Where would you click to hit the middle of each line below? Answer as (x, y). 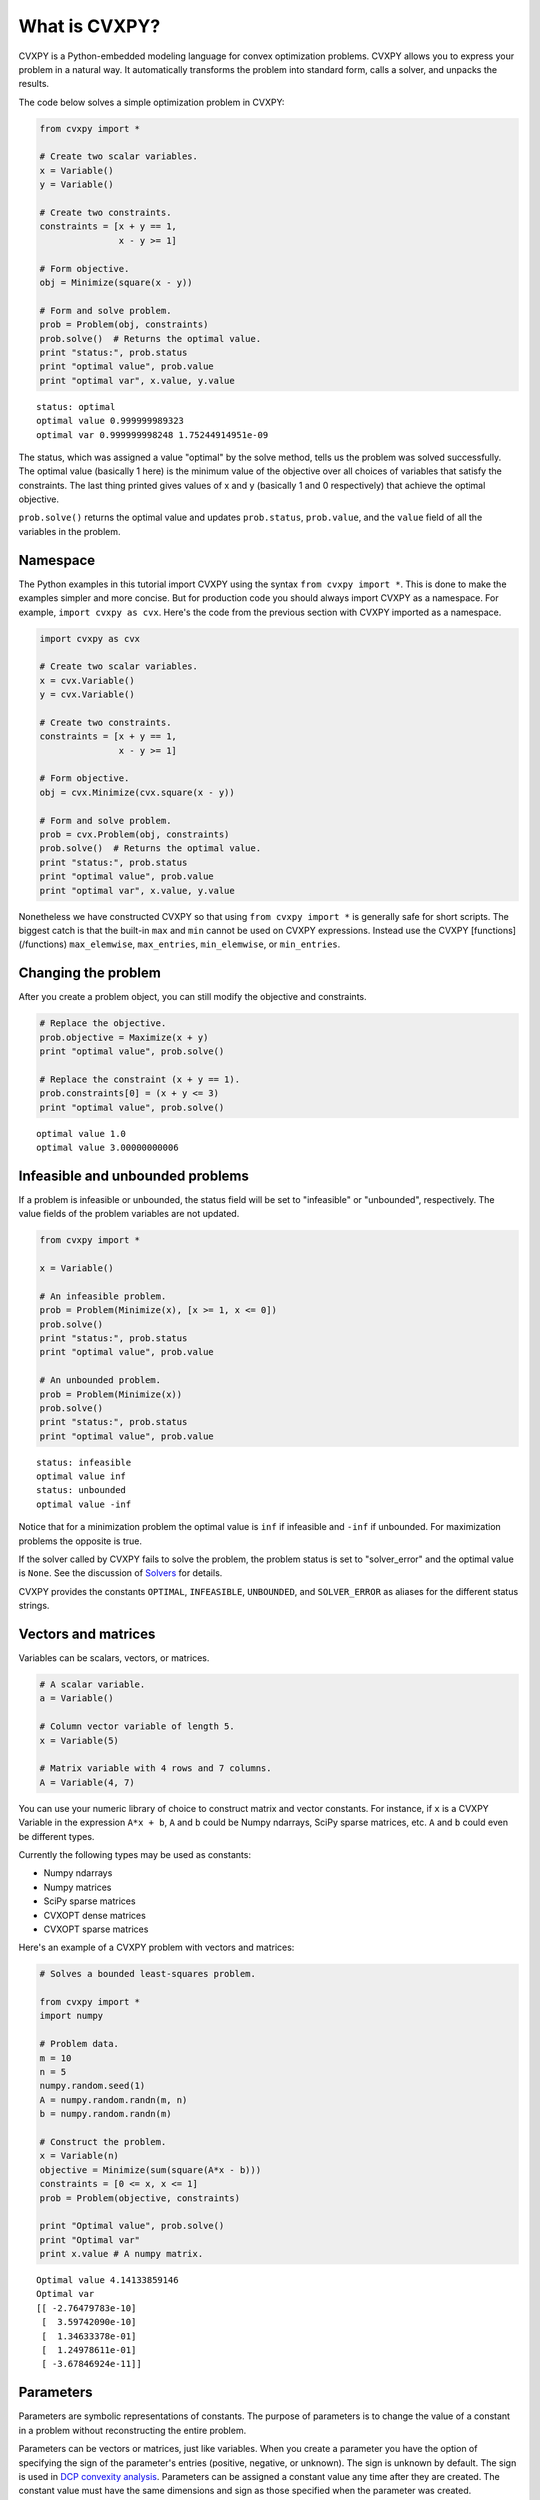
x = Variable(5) (79, 1740)
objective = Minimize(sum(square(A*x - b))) (150, 2169)
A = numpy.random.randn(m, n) (113, 2099)
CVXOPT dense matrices (95, 1915)
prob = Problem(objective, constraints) (139, 2198)
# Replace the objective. (103, 1023)
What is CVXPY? (89, 26)
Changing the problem (90, 973)
